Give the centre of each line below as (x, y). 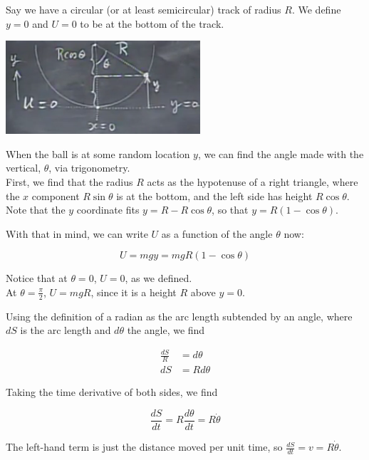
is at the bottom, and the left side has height (214, 195)
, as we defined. (158, 278)
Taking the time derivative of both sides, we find (112, 392)
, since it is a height (134, 292)
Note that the (36, 210)
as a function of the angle (217, 233)
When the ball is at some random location (98, 153)
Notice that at (37, 278)
